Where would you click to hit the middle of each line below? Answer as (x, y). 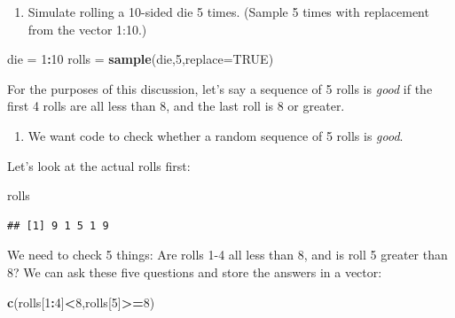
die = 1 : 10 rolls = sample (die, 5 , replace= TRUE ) (141, 59)
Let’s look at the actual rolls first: (99, 165)
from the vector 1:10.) (87, 29)
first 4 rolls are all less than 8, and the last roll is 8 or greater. (176, 106)
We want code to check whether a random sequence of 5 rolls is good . (216, 135)
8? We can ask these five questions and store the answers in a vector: (195, 271)
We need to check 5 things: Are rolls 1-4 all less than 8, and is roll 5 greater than (227, 255)
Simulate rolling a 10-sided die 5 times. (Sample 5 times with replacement (228, 12)
